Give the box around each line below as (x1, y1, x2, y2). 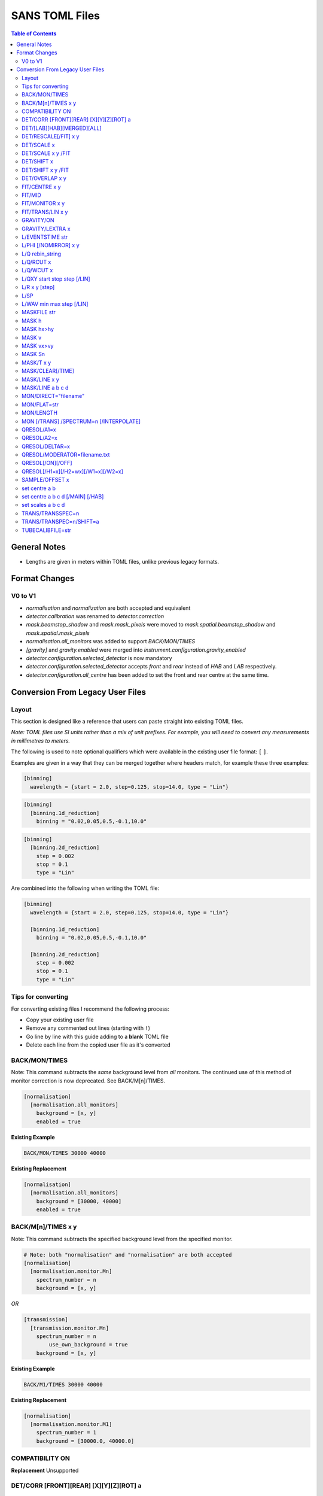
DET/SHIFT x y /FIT (22, 166, 69, 174)
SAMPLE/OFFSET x (22, 476, 69, 484)
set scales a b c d (22, 501, 65, 509)
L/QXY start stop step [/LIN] (22, 275, 90, 282)
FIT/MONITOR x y (22, 200, 65, 207)
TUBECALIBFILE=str (22, 527, 72, 534)
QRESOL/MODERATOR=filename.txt (22, 451, 110, 458)
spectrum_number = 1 (36, 1429, 97, 1436)
